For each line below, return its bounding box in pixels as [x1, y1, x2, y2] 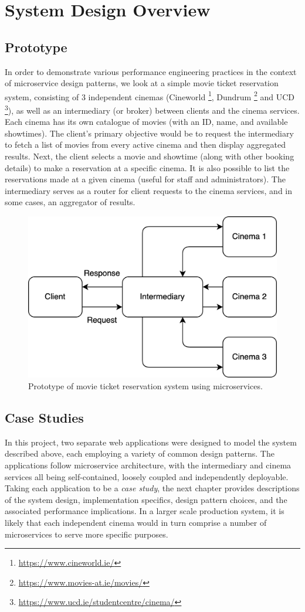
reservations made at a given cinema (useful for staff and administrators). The [5, 173, 286, 185]
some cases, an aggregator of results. [5, 196, 135, 208]
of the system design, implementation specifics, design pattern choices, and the [5, 493, 287, 505]
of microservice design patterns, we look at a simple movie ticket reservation [5, 77, 279, 89]
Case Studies [5, 408, 84, 426]
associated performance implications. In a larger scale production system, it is [5, 505, 284, 517]
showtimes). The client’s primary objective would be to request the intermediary [5, 127, 294, 139]
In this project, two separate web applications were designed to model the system [5, 436, 297, 448]
